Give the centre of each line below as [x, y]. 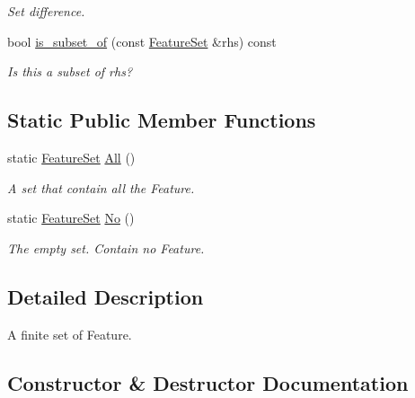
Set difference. [46, 11]
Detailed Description [106, 296]
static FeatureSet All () [71, 157]
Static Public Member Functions [162, 120]
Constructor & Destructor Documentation [208, 382]
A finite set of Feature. [70, 334]
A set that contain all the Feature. [101, 187]
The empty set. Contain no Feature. [106, 248]
